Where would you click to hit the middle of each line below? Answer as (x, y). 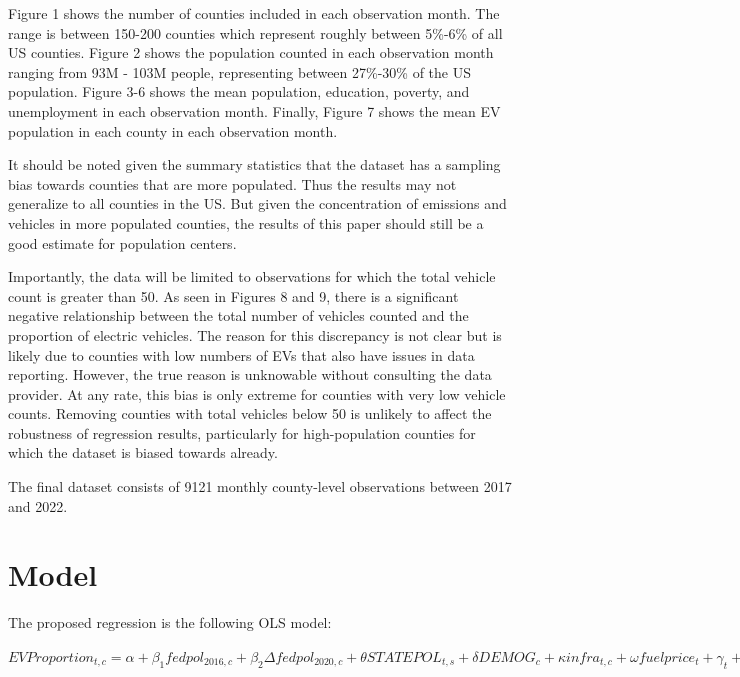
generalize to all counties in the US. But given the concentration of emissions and (257, 203)
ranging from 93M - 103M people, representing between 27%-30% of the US (239, 71)
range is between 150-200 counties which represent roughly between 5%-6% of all (255, 32)
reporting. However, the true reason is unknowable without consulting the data (250, 374)
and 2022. (38, 505)
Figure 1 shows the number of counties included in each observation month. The (254, 13)
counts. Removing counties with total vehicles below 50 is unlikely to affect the (250, 413)
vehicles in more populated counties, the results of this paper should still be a (246, 222)
